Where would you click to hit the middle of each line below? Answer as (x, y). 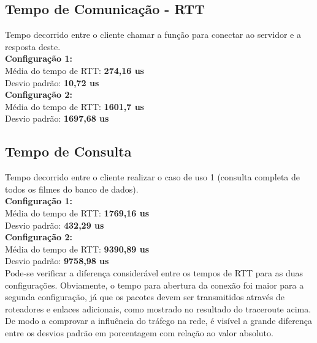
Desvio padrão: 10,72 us (52, 82)
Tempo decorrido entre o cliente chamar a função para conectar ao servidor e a (153, 35)
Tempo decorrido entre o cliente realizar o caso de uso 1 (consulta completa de (153, 177)
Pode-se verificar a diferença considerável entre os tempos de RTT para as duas (154, 272)
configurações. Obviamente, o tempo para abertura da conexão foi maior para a (155, 285)
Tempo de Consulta (68, 151)
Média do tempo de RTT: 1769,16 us (77, 212)
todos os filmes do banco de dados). (72, 189)
